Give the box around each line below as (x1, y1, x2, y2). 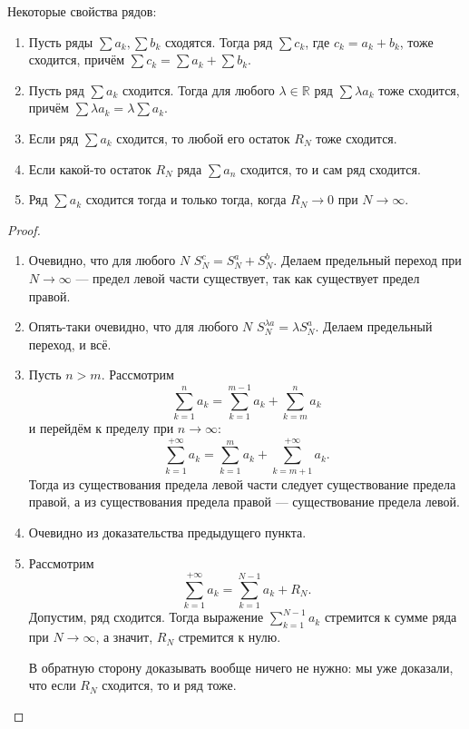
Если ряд (28, 128, 79, 147)
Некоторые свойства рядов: (7, 2, 157, 20)
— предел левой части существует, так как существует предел (75, 268, 420, 287)
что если (28, 675, 76, 695)
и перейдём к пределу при (28, 419, 174, 438)
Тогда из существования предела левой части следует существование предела (28, 474, 456, 493)
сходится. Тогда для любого (122, 80, 275, 99)
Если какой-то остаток (28, 159, 151, 178)
